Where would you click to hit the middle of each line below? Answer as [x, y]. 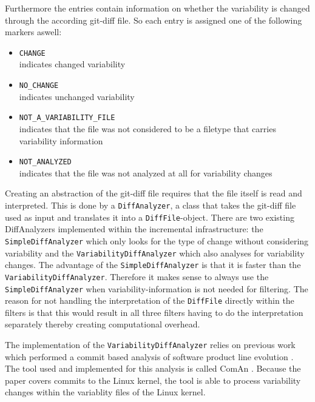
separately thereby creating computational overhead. [103, 324]
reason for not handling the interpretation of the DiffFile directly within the [150, 300]
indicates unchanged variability [77, 96]
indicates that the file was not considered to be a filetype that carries [147, 128]
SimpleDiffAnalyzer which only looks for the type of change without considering [157, 240]
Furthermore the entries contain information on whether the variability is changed [157, 8]
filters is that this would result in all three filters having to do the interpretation [154, 312]
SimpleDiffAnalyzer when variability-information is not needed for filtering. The [157, 288]
